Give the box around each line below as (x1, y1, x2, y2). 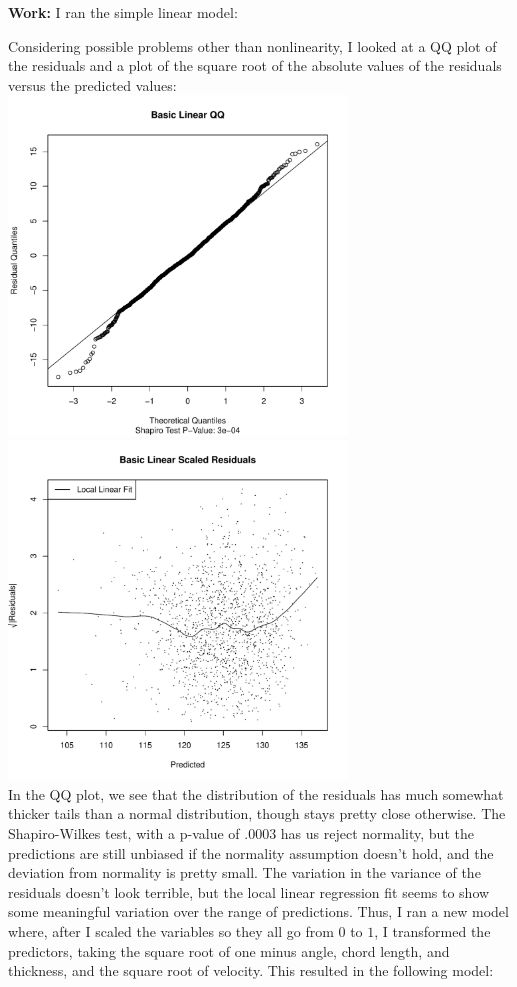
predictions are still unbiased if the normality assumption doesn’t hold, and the (8, 842, 494, 863)
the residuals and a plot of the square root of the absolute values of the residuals (8, 55, 502, 76)
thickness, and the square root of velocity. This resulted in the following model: (8, 960, 494, 981)
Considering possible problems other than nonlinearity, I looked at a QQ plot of (8, 35, 497, 56)
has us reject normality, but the (280, 823, 474, 844)
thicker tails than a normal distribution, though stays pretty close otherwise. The (8, 803, 506, 824)
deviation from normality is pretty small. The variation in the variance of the (8, 862, 481, 883)
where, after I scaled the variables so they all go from (8, 921, 334, 942)
